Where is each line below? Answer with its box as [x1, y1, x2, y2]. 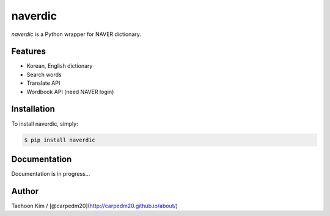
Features [11, 46, 46, 57]
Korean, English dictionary [26, 62, 93, 70]
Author [11, 186, 39, 196]
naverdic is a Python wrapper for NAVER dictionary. [11, 31, 142, 38]
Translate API [26, 79, 61, 87]
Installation [11, 104, 55, 114]
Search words [26, 71, 62, 78]
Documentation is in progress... [11, 170, 90, 178]
